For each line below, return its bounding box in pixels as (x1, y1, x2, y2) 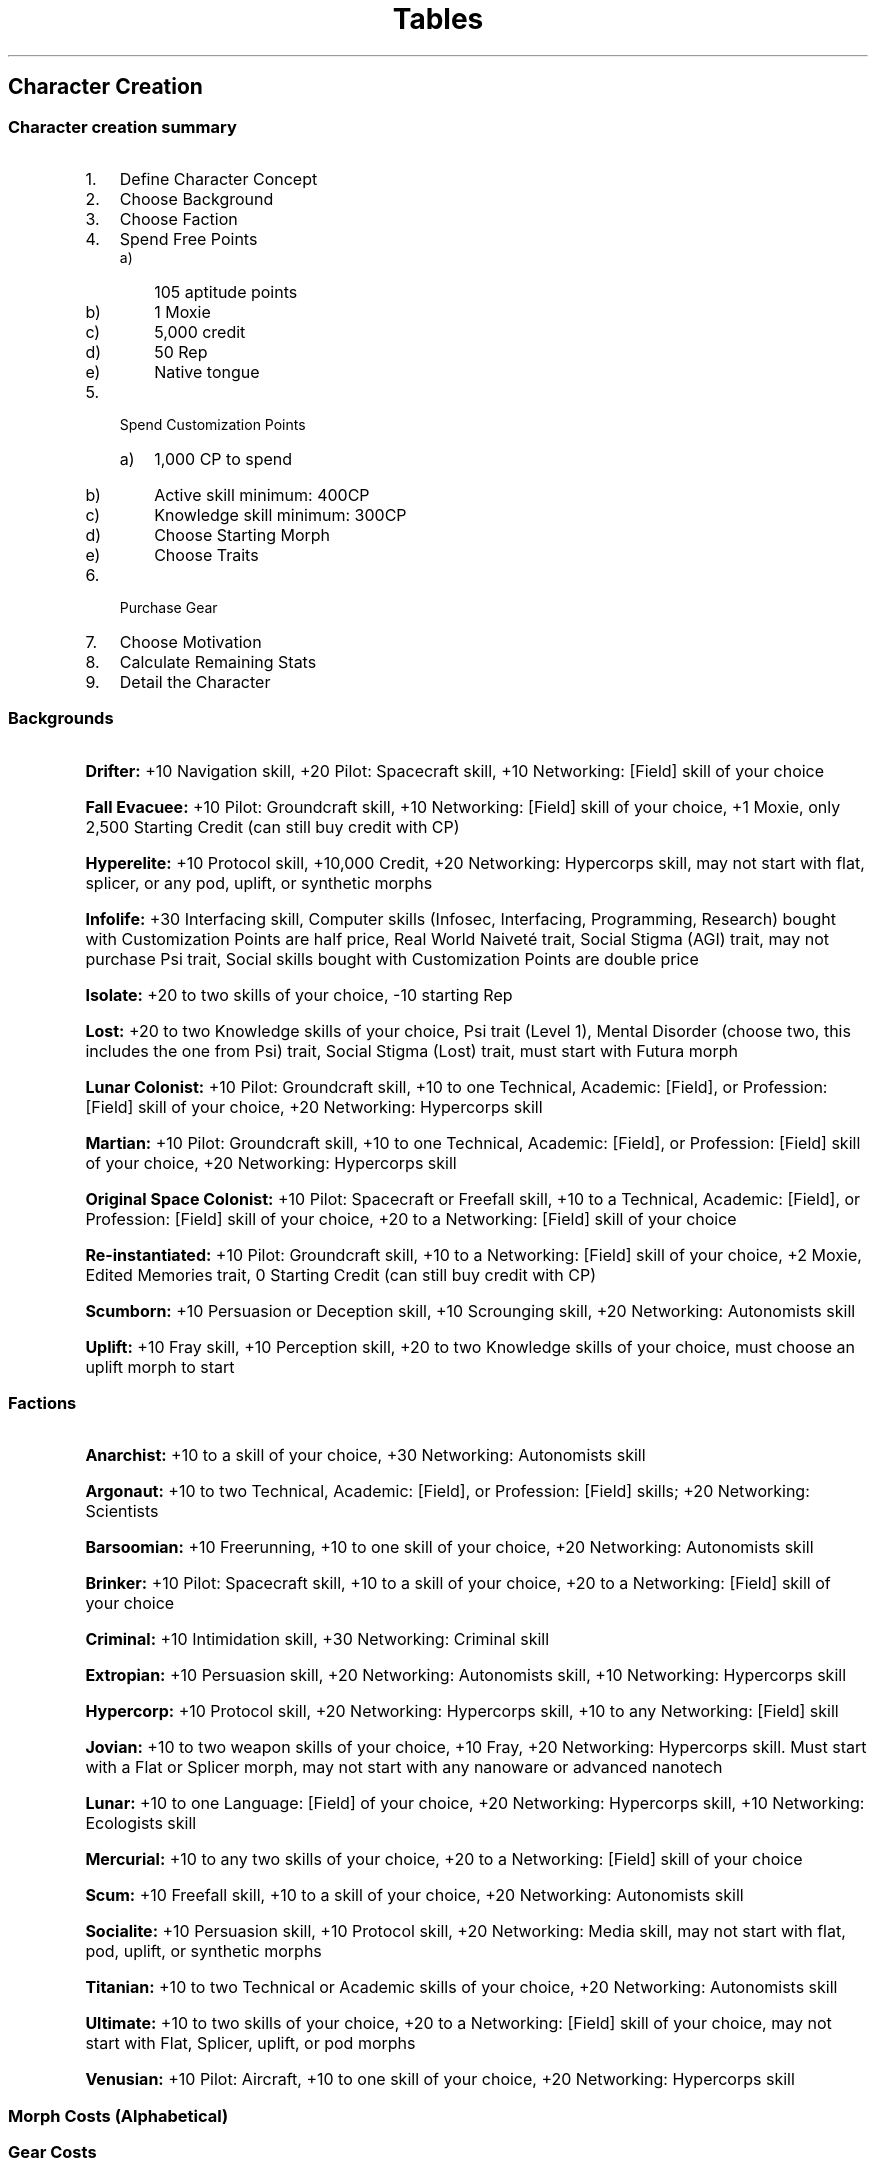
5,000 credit (154, 321, 246, 342)
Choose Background (119, 188, 274, 209)
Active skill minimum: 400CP (154, 484, 370, 505)
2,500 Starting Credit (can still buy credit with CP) (85, 816, 460, 837)
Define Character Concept (119, 168, 318, 189)
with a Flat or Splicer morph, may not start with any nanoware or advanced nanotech (85, 1757, 723, 1778)
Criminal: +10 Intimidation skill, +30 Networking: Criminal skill (85, 1629, 550, 1650)
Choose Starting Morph (154, 524, 331, 545)
